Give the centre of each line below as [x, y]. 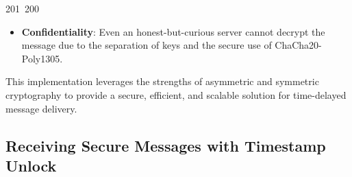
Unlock [31, 165]
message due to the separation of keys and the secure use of [147, 45]
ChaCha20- [298, 45]
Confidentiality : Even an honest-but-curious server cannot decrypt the [173, 31]
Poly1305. [42, 58]
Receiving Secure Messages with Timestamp [166, 145]
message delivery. [41, 108]
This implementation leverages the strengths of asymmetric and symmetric [162, 81]
